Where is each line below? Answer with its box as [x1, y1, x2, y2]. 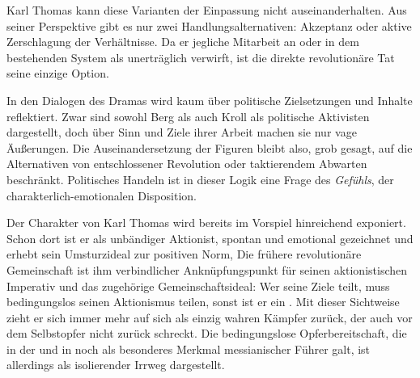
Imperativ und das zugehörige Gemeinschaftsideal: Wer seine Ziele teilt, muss [6, 277, 390, 294]
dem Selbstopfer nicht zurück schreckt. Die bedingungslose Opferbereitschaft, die [6, 325, 407, 342]
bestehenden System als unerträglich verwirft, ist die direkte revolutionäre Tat [6, 48, 395, 65]
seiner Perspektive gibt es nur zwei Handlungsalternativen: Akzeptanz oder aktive [6, 17, 412, 34]
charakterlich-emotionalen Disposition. [6, 187, 197, 204]
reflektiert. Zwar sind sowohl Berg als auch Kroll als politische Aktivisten [6, 107, 370, 124]
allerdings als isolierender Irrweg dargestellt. [6, 356, 225, 373]
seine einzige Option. [6, 65, 109, 82]
